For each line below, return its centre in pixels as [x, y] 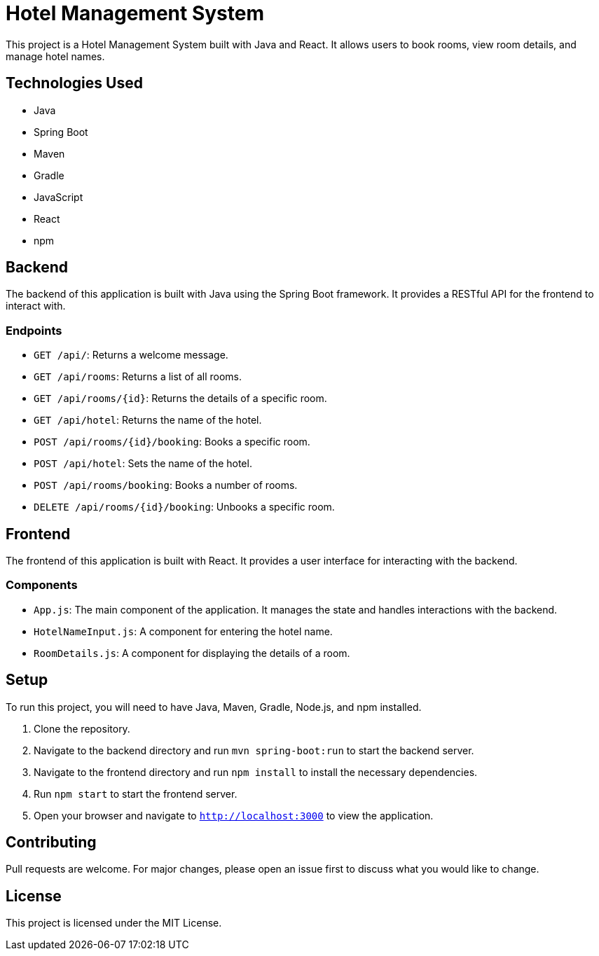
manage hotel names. [55, 56]
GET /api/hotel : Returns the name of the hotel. [148, 420]
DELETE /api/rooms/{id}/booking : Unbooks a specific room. [184, 507]
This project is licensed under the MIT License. [114, 923]
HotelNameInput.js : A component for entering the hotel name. [183, 631]
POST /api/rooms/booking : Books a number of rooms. [166, 485]
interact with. [36, 306]
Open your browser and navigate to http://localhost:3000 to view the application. [234, 815]
